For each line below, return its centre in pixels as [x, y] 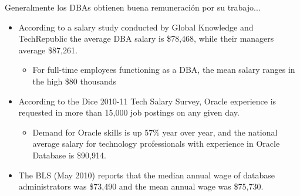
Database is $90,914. [69, 155]
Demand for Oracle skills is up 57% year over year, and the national [155, 132]
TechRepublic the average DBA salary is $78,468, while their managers [146, 38]
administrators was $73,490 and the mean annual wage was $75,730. [141, 186]
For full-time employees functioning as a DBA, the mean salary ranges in [164, 70]
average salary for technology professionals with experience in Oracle [156, 143]
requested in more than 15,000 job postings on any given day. [129, 112]
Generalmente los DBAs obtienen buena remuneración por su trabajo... [133, 7]
